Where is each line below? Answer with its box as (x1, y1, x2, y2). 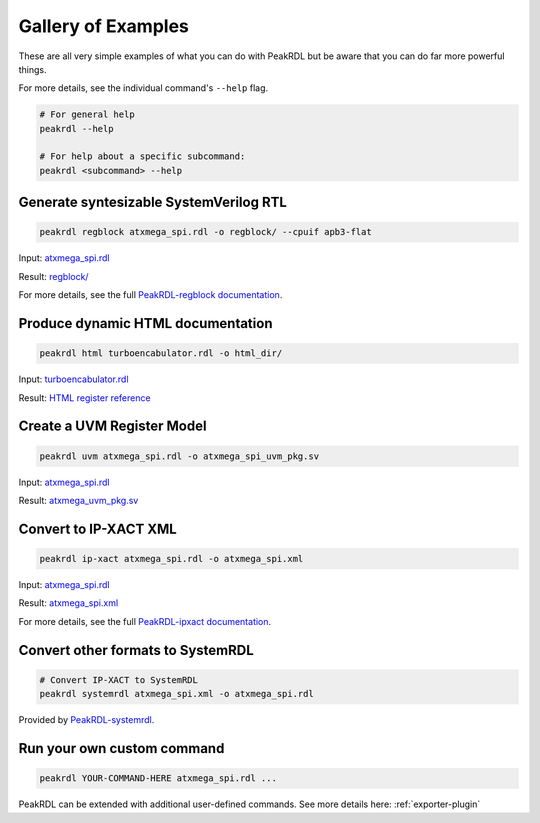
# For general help (39, 109, 135, 120)
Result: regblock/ (18, 270, 89, 282)
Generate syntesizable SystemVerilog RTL (18, 194, 287, 211)
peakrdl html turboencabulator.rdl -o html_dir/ (39, 348, 283, 359)
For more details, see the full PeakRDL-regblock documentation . (18, 289, 283, 301)
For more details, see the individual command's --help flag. (18, 82, 269, 94)
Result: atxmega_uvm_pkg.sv (18, 494, 139, 506)
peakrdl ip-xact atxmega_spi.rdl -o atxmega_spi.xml (39, 553, 304, 564)
